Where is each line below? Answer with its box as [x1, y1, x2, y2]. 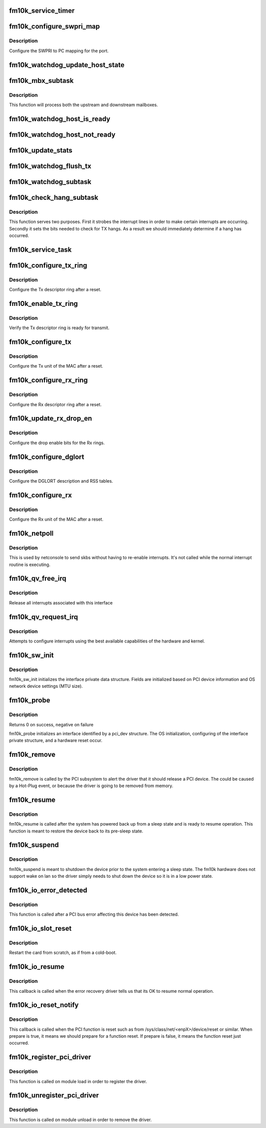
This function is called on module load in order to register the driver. [9, 1078, 147, 1084]
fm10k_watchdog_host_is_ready [9, 114, 111, 123]
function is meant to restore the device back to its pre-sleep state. [9, 828, 143, 834]
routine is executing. [9, 562, 51, 567]
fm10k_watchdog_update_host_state [9, 61, 125, 69]
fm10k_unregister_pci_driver [9, 1091, 99, 1100]
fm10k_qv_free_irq [9, 574, 66, 583]
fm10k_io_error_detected [9, 886, 87, 894]
